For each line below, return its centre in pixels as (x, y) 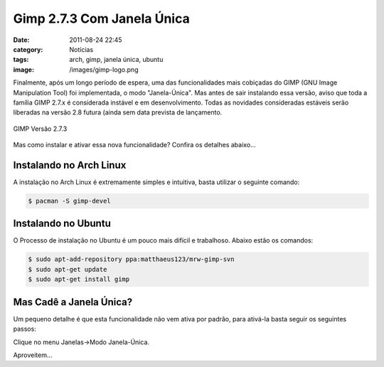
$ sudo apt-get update (68, 269)
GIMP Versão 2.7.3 (40, 129)
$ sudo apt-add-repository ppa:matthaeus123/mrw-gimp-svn (131, 259)
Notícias (81, 49)
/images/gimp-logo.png (104, 69)
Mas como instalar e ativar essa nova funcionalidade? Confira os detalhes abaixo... (134, 145)
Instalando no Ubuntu (62, 224)
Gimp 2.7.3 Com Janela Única (101, 18)
